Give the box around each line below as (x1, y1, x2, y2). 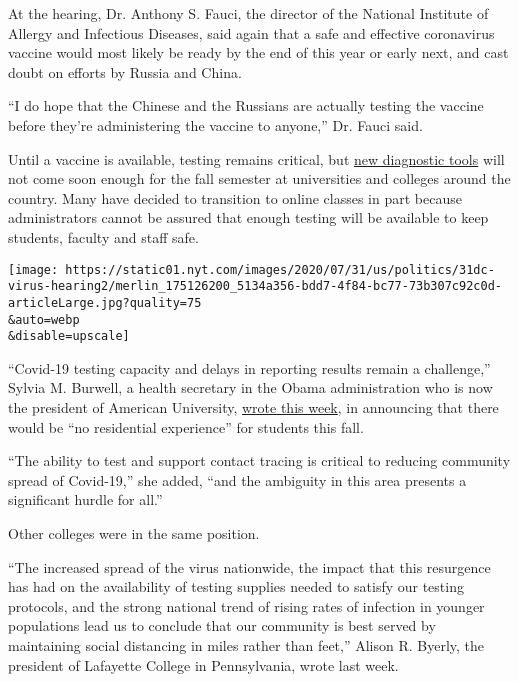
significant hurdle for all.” (8, 489, 163, 510)
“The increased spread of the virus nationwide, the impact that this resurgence (8, 556, 491, 577)
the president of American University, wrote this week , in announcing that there (8, 397, 499, 417)
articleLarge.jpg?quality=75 (8, 295, 202, 310)
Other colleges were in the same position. (8, 522, 260, 543)
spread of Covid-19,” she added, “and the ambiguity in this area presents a (8, 469, 467, 490)
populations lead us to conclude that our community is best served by (8, 615, 436, 636)
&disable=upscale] (8, 329, 130, 344)
